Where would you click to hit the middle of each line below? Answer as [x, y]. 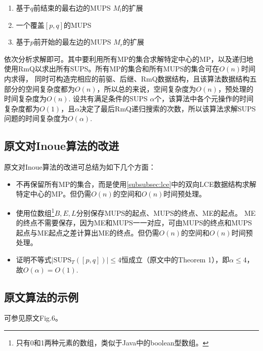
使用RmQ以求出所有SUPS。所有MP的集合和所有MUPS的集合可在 [112, 69]
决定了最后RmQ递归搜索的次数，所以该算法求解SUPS [168, 108]
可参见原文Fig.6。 [33, 318]
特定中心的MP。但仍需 [54, 194]
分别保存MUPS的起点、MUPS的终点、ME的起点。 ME [166, 212]
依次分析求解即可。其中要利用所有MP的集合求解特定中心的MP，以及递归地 [129, 58]
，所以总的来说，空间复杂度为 [146, 88]
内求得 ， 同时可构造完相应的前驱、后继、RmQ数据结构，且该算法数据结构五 [130, 78]
